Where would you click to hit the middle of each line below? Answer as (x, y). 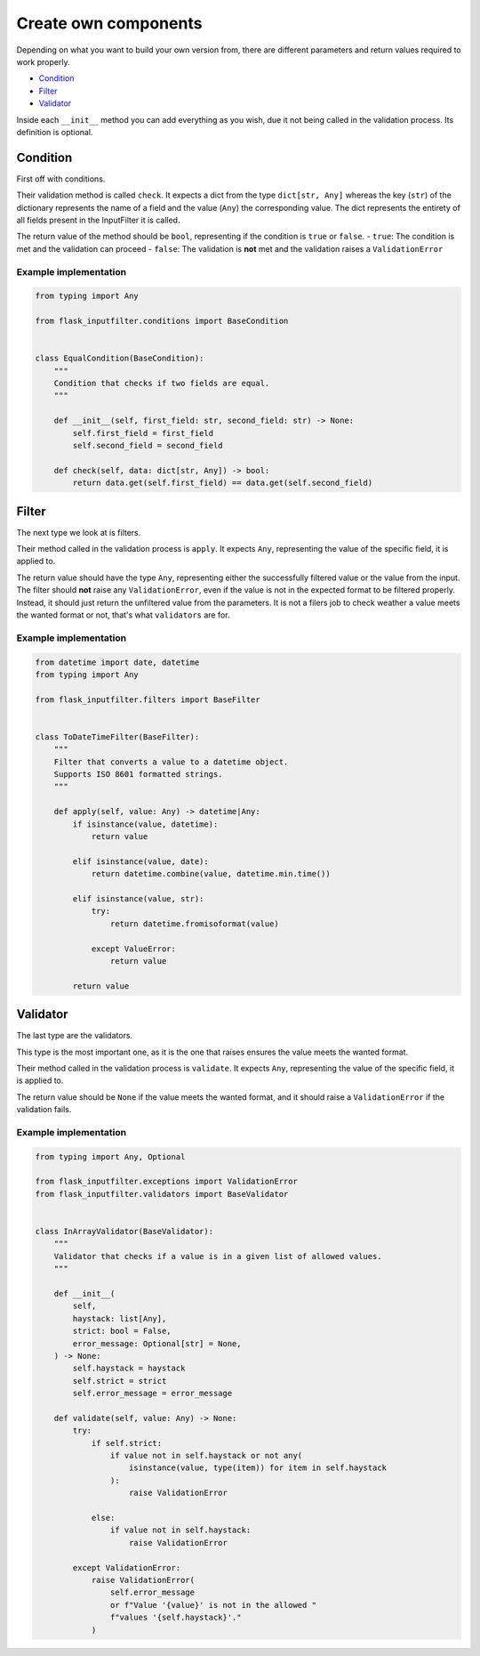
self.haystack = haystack (129, 1369)
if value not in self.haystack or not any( (206, 1456)
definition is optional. (55, 132)
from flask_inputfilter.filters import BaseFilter (148, 699)
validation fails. (44, 1110)
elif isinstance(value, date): (140, 861)
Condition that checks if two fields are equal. (162, 384)
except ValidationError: (127, 1567)
